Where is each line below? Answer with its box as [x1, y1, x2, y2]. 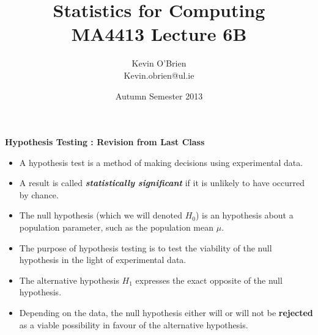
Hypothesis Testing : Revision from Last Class [5, 135, 205, 148]
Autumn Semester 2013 [115, 89, 203, 102]
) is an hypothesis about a [195, 209, 294, 222]
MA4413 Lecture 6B [71, 21, 247, 46]
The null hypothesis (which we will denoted [19, 209, 182, 222]
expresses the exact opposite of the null [135, 273, 283, 286]
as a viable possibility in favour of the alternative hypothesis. [19, 318, 248, 331]
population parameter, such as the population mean [19, 221, 214, 234]
